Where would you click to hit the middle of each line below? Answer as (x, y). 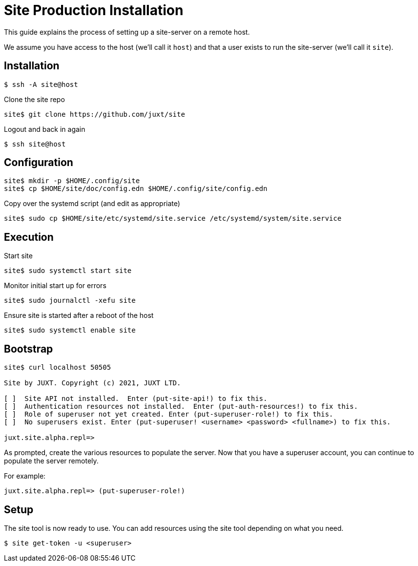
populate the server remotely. (51, 461)
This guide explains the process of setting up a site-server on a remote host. (127, 32)
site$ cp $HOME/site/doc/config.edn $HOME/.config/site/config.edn (136, 189)
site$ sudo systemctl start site (68, 271)
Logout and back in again (45, 129)
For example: (25, 476)
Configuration (39, 163)
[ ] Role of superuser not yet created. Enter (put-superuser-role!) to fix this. (169, 414)
